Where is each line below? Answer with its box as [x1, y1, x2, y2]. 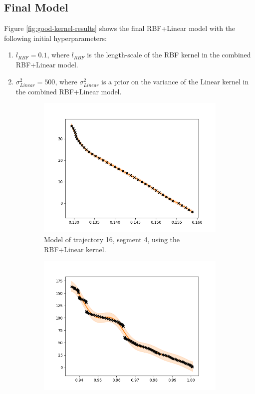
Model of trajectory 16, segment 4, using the [44, 234, 180, 244]
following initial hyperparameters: [4, 32, 107, 43]
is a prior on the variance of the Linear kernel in [101, 76, 249, 86]
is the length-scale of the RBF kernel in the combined [87, 49, 251, 60]
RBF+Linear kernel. [44, 244, 106, 254]
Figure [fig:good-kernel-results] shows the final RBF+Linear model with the [4, 23, 236, 33]
